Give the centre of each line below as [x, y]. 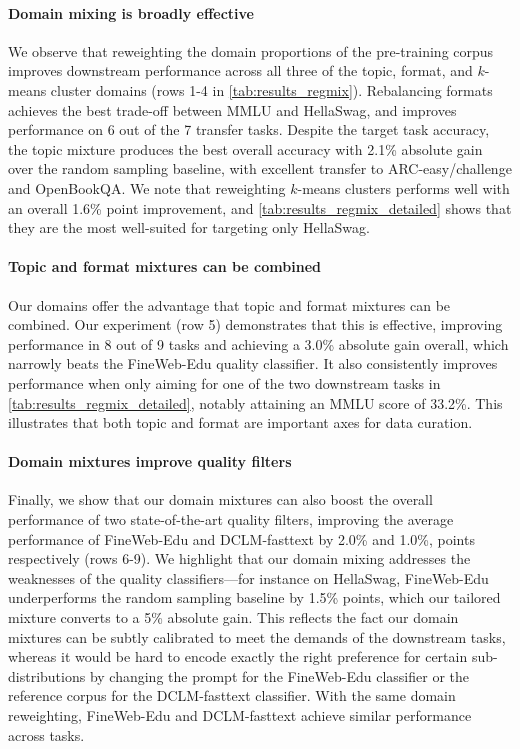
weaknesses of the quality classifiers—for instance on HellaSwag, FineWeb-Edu [248, 577]
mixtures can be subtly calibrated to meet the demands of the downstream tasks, [257, 636]
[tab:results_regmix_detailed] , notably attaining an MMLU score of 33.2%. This [255, 402]
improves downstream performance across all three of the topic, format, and [240, 70]
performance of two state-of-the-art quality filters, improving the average [231, 519]
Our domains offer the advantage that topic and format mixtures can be [229, 304]
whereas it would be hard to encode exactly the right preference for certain [238, 656]
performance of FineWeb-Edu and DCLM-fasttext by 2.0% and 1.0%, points [241, 538]
